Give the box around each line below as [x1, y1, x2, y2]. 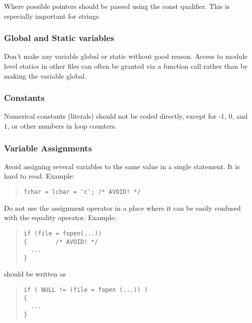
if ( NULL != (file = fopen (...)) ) [23, 286, 148, 294]
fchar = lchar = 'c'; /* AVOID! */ [23, 188, 141, 195]
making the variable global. [4, 70, 87, 81]
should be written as [4, 269, 66, 279]
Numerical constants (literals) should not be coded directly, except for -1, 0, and [4, 111, 248, 121]
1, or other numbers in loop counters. [4, 121, 117, 131]
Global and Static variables [4, 32, 114, 44]
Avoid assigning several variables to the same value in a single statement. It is [4, 161, 240, 171]
